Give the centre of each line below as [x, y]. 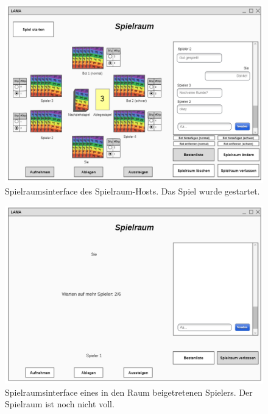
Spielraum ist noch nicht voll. [60, 404]
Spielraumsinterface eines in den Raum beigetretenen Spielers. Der [129, 392]
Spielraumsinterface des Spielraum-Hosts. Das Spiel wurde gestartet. [132, 191]
